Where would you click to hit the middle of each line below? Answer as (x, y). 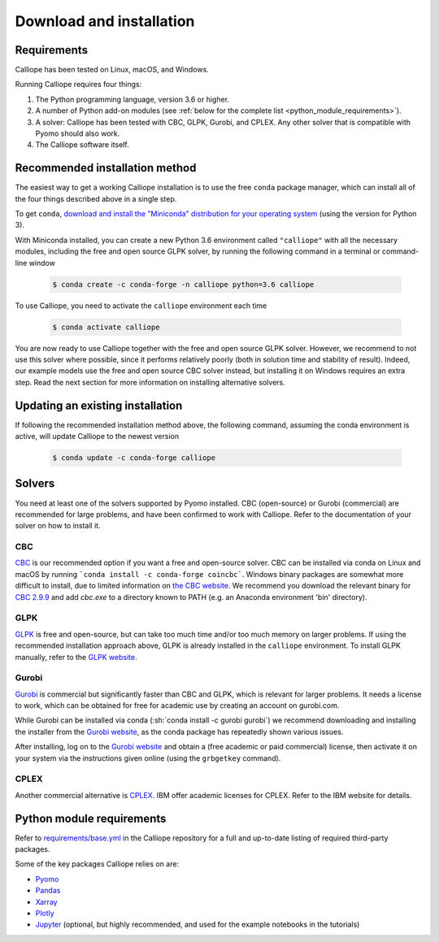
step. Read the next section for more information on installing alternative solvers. (150, 382)
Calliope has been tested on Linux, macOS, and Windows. (112, 70)
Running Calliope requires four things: (78, 85)
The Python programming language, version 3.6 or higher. (133, 99)
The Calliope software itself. (82, 145)
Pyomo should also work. (78, 133)
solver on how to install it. (58, 526)
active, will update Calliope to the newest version (97, 436)
